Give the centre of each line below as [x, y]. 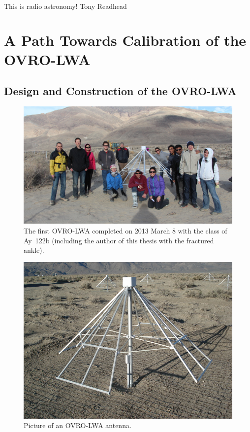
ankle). [34, 250]
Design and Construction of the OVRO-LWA [120, 90]
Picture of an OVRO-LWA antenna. [78, 425]
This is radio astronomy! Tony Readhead [65, 6]
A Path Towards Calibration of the [125, 40]
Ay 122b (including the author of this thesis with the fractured [119, 240]
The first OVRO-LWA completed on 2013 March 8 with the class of [125, 231]
